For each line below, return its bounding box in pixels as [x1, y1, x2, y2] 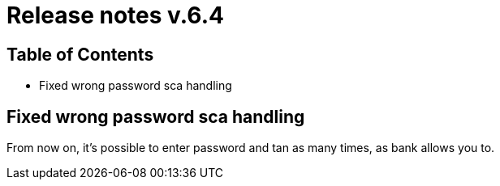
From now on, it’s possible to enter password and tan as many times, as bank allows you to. [6, 141, 495, 155]
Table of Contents [6, 44, 154, 65]
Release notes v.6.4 [6, 2, 224, 29]
